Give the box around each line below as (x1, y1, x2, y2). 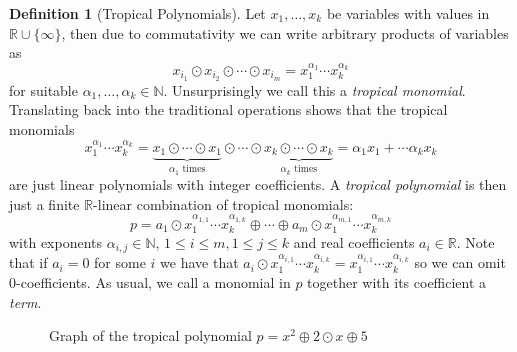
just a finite (9, 193, 80, 214)
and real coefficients (293, 231, 415, 252)
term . (9, 291, 42, 312)
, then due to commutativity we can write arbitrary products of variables (61, 22, 509, 43)
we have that (160, 252, 239, 273)
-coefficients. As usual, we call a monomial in (16, 272, 291, 293)
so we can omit (414, 252, 506, 273)
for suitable (9, 79, 78, 100)
